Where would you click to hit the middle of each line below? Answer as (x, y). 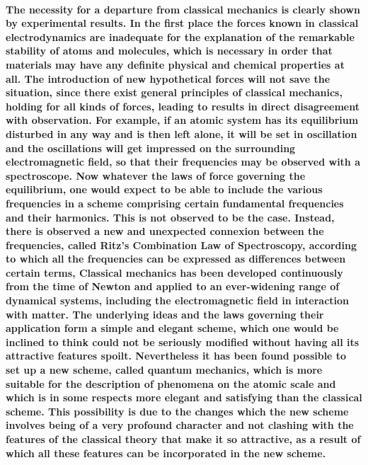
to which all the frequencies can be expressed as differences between (176, 259)
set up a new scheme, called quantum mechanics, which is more (164, 370)
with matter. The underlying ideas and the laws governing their (165, 314)
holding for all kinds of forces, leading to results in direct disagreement (183, 106)
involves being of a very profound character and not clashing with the (180, 425)
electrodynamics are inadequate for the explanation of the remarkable (180, 36)
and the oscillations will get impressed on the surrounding (151, 148)
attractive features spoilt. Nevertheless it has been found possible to (176, 356)
